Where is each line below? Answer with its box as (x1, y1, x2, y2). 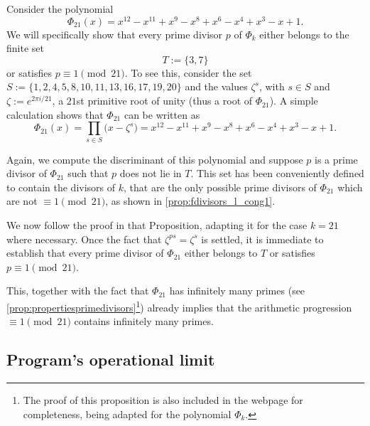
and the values (185, 79, 248, 94)
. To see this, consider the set (124, 65, 252, 80)
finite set (6, 41, 44, 55)
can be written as (124, 107, 200, 122)
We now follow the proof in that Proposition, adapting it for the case (6, 217, 308, 232)
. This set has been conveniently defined (190, 166, 364, 181)
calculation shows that (6, 107, 104, 122)
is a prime (315, 151, 358, 166)
